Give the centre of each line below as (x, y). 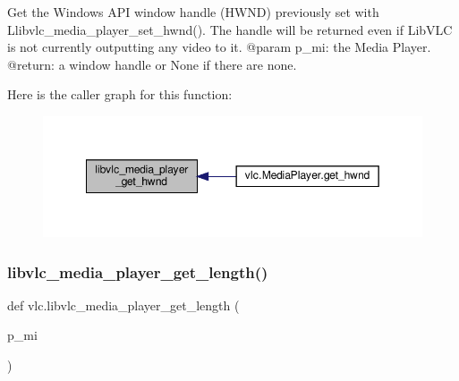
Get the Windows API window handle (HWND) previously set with (193, 12)
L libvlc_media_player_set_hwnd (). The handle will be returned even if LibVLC (230, 29)
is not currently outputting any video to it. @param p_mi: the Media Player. (219, 47)
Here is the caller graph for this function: (120, 94)
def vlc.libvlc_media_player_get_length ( (123, 305)
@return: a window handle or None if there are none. (152, 64)
